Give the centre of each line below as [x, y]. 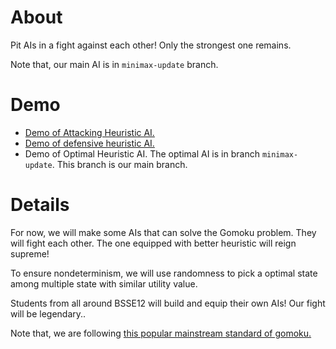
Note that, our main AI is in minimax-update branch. [114, 64]
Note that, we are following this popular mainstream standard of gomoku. [161, 333]
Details [40, 205]
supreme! [30, 253]
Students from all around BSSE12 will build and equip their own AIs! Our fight [168, 303]
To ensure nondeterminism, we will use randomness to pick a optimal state [164, 273]
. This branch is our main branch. [119, 164]
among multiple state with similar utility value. [104, 283]
